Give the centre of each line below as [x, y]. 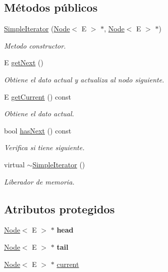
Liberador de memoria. [39, 181]
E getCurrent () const [38, 96]
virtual [14, 164]
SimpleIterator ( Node [37, 29]
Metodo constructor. [35, 45]
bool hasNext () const [38, 130]
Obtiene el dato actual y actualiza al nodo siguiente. [84, 79]
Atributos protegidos [60, 209]
